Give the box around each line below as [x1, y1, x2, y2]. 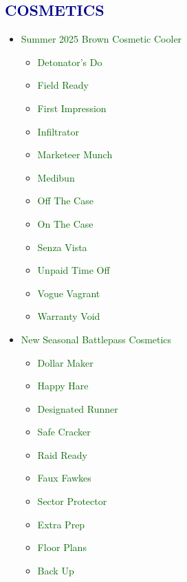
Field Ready [37, 78, 89, 92]
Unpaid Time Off [37, 263, 110, 277]
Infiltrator [37, 124, 79, 138]
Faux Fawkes [37, 471, 91, 485]
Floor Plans [37, 540, 87, 554]
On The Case [37, 216, 93, 230]
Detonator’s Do [37, 54, 102, 69]
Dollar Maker [37, 355, 93, 369]
